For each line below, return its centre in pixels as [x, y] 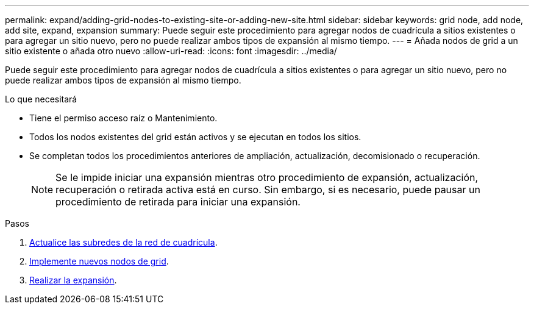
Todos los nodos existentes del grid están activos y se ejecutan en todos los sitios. [195, 137]
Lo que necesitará [41, 99]
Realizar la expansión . [73, 280]
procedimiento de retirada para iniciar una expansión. [178, 202]
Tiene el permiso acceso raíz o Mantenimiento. [123, 118]
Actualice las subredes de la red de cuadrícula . [123, 242]
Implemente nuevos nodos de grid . [99, 261]
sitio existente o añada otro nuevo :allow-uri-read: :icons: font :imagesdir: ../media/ [171, 51]
